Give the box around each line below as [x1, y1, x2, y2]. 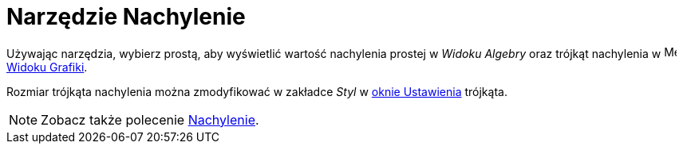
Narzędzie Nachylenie [6, 3, 246, 30]
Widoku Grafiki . [6, 60, 88, 74]
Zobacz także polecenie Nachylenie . [41, 111, 259, 128]
